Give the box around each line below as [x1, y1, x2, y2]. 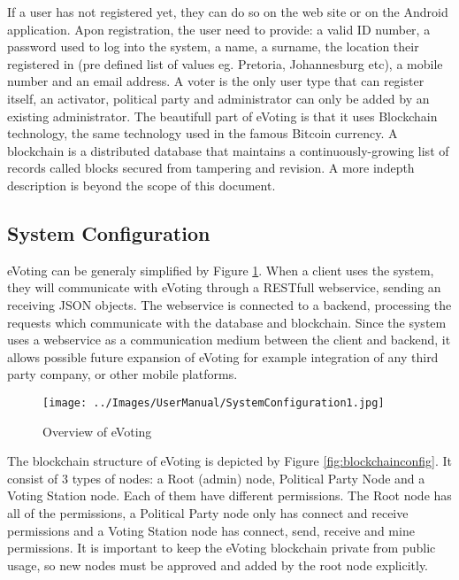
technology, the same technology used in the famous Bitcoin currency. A [7, 124, 398, 143]
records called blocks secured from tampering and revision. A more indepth [7, 159, 415, 177]
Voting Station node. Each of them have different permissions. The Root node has [7, 486, 452, 505]
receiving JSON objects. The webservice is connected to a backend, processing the [7, 295, 452, 313]
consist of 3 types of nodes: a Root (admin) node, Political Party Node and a [7, 468, 425, 487]
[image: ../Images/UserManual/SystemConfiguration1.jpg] [42, 396, 385, 409]
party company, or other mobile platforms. [7, 365, 238, 383]
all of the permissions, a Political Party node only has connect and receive [7, 503, 409, 522]
